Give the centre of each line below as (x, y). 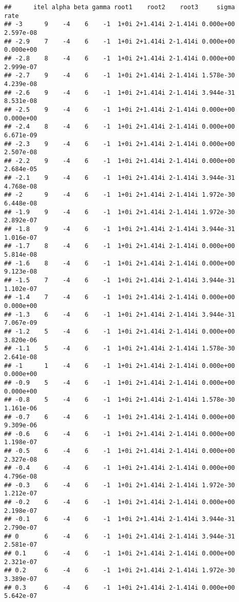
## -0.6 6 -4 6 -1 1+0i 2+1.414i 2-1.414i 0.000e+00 (120, 434)
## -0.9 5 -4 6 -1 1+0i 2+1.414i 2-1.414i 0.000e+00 (120, 382)
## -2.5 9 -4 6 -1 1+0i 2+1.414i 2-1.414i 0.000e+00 (120, 109)
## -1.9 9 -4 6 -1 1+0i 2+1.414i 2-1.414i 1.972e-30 (120, 212)
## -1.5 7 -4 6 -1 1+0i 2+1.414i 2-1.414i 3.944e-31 (120, 280)
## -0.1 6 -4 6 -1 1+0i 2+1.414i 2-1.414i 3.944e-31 (120, 519)
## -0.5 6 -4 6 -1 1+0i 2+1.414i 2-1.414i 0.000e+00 (120, 451)
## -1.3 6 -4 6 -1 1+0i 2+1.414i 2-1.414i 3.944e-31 (120, 314)
